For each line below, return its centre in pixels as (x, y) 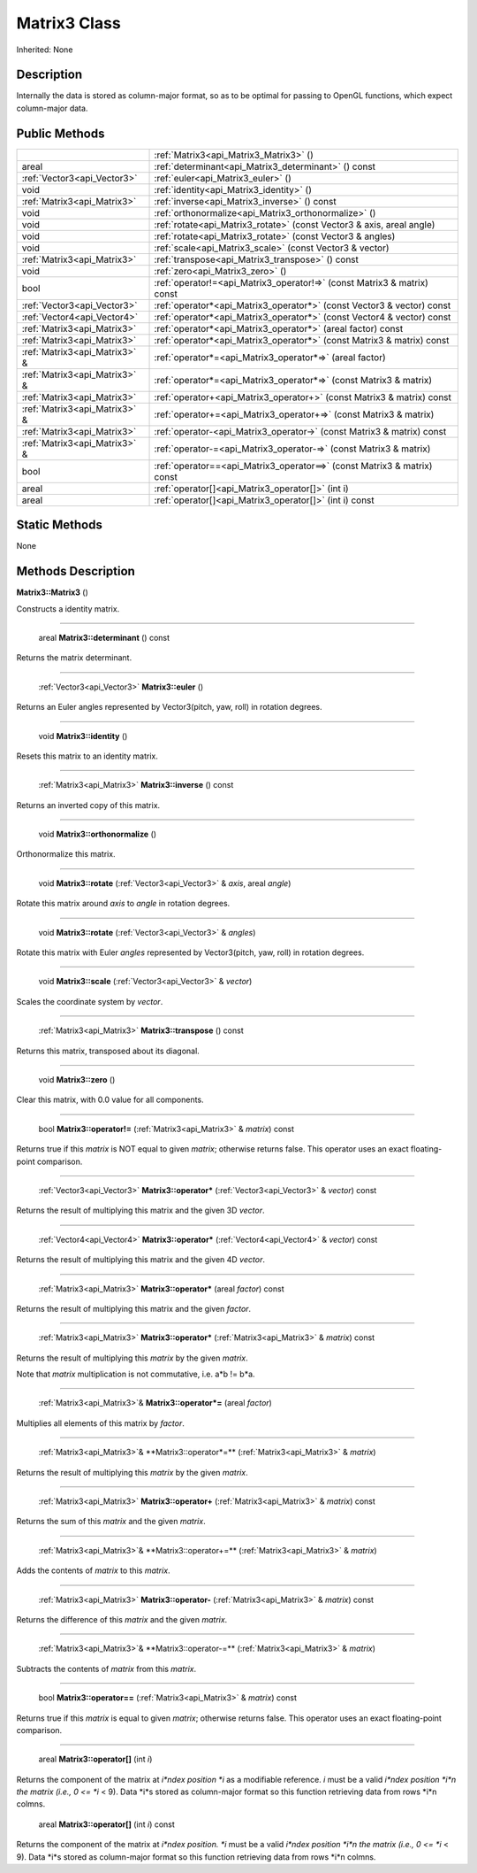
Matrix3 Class (68, 23)
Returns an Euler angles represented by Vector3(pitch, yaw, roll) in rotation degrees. (169, 707)
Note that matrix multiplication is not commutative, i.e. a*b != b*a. (136, 1374)
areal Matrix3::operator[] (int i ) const (107, 1824)
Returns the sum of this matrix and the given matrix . (111, 1522)
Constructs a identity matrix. (68, 609)
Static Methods (60, 525)
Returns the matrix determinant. (74, 658)
